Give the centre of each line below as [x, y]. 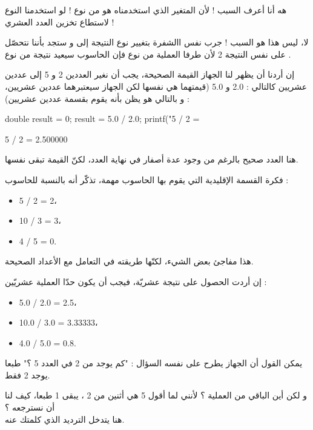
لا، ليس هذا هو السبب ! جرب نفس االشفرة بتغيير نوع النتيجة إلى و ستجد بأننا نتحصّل [157, 42]
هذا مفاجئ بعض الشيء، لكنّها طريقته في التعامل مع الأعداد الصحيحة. [129, 261]
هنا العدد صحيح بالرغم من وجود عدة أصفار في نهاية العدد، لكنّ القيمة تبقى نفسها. [152, 159]
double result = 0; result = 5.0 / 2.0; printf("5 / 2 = [102, 119]
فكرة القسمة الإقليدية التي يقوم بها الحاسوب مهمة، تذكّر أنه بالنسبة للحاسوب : [147, 179]
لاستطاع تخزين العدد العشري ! [60, 22]
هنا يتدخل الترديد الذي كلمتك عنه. [65, 419]
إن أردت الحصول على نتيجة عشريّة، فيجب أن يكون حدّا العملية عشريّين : [136, 281]
